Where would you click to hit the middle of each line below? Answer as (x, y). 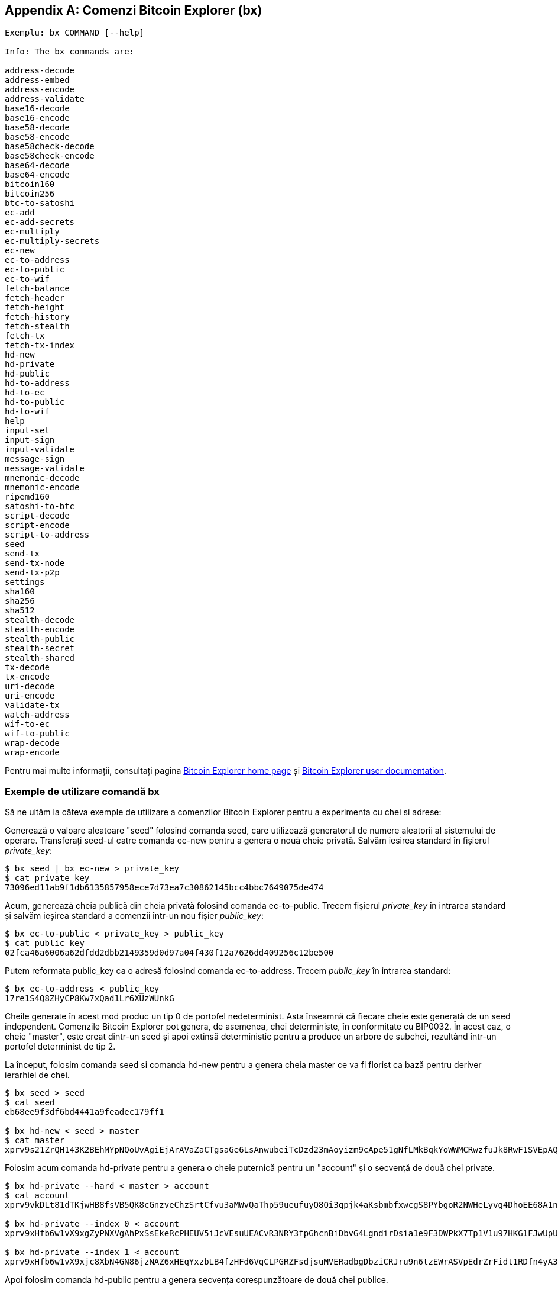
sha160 (20, 592)
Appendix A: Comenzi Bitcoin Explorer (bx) (134, 10)
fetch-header (35, 298)
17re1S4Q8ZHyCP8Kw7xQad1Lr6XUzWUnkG (90, 998)
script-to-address (47, 535)
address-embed (37, 80)
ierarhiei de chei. (37, 1075)
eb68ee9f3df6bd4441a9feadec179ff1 (85, 1112)
